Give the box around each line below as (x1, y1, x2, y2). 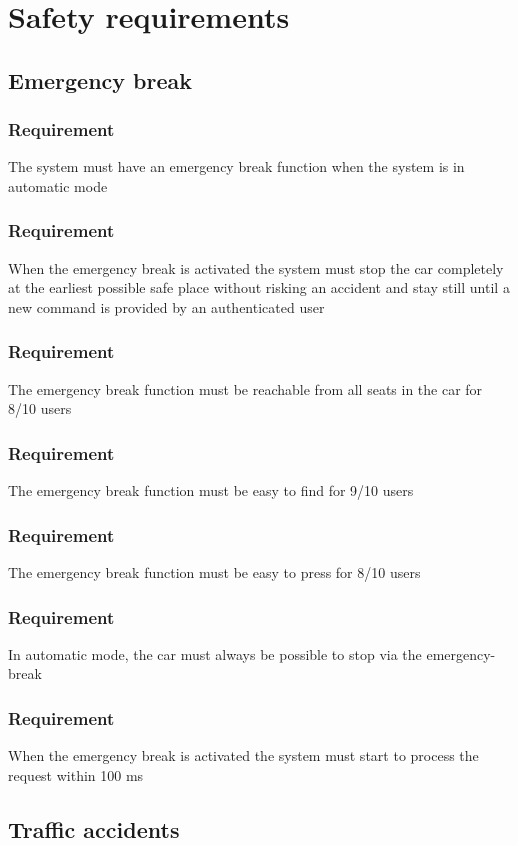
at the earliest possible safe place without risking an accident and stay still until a (8, 277, 510, 298)
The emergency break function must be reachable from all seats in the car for (8, 378, 483, 399)
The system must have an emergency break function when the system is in (8, 156, 465, 177)
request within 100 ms (8, 764, 144, 785)
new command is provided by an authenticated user (8, 296, 325, 317)
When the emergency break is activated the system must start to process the (8, 745, 479, 766)
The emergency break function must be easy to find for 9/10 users (8, 480, 414, 501)
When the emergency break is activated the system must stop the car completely (8, 257, 504, 278)
